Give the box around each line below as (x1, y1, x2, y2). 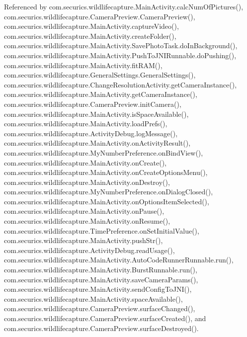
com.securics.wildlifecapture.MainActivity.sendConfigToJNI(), (4, 284, 192, 294)
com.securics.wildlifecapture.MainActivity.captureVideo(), (4, 21, 179, 31)
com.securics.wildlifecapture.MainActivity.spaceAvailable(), (4, 293, 183, 304)
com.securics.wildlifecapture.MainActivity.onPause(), (4, 206, 165, 216)
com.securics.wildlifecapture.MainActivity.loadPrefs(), (4, 118, 167, 129)
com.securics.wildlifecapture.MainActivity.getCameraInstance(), (4, 89, 197, 99)
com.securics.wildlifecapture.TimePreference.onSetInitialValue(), (4, 225, 199, 236)
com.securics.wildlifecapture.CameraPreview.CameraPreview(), (4, 11, 195, 21)
